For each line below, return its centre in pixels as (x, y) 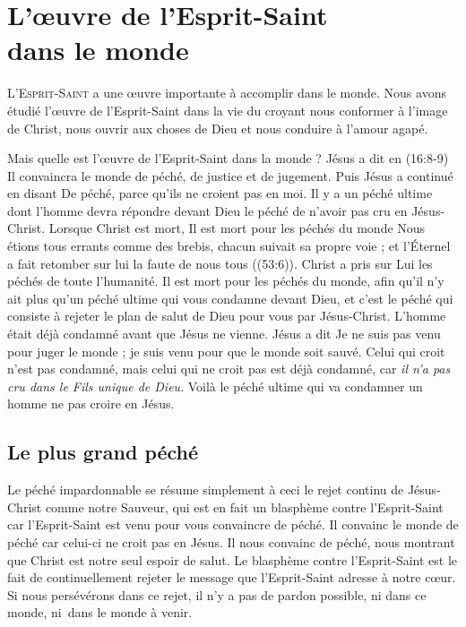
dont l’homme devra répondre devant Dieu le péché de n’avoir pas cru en (207, 210)
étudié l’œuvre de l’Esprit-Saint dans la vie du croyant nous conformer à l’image (228, 110)
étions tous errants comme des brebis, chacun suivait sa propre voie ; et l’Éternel (229, 246)
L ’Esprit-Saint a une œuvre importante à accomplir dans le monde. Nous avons (227, 93)
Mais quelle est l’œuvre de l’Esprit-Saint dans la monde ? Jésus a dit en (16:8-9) (228, 158)
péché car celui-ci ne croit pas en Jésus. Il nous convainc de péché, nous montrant (231, 541)
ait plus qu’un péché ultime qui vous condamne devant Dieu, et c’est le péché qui (230, 298)
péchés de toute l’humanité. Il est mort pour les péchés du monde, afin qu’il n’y (226, 281)
